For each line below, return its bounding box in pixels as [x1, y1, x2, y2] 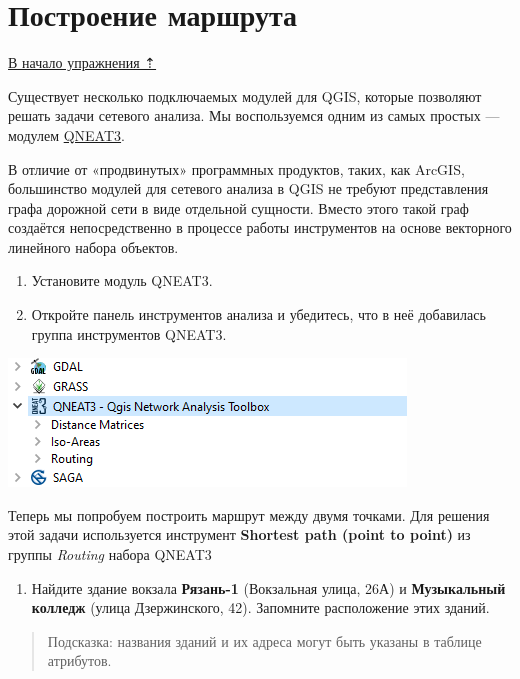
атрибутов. [47, 650, 112, 671]
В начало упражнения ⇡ [8, 52, 157, 73]
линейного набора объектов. [8, 236, 179, 257]
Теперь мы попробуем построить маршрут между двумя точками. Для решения [8, 504, 490, 525]
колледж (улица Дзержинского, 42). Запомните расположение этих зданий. [31, 597, 490, 618]
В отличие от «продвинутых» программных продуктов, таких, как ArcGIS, [8, 158, 465, 179]
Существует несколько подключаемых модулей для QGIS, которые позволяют [8, 85, 482, 106]
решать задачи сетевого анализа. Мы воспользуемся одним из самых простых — [8, 105, 500, 126]
